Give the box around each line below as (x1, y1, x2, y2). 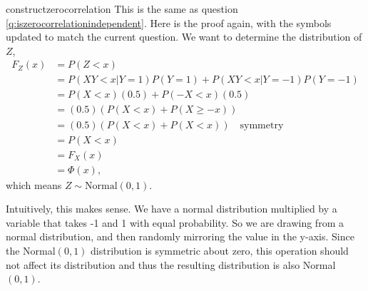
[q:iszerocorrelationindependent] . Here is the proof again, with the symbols (6, 15, 332, 30)
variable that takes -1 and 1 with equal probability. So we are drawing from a (6, 215, 344, 230)
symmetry (240, 120, 284, 131)
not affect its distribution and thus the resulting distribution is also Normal (6, 257, 336, 272)
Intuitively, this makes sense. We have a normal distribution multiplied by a (6, 201, 337, 216)
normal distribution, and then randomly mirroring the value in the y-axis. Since (6, 229, 354, 244)
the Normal (6, 243, 56, 257)
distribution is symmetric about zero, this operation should (91, 243, 349, 257)
